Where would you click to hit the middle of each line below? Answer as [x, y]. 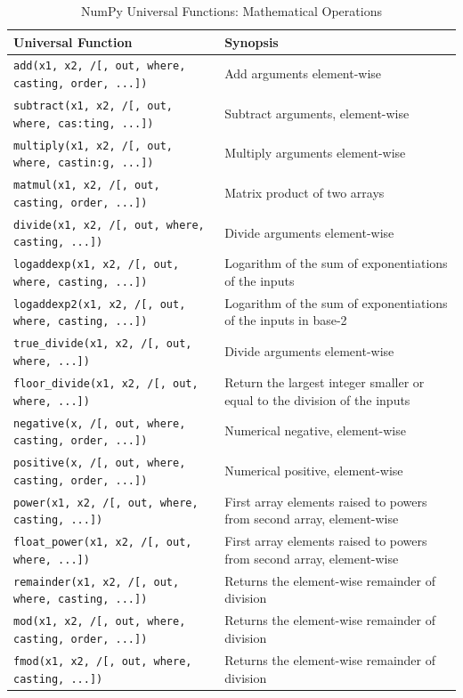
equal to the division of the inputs [317, 399]
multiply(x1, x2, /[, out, [93, 146]
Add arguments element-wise [303, 73]
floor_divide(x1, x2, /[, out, [106, 383]
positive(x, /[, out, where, [100, 463]
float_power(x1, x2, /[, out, [103, 543]
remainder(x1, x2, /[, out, [97, 582]
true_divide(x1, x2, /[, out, [103, 344]
